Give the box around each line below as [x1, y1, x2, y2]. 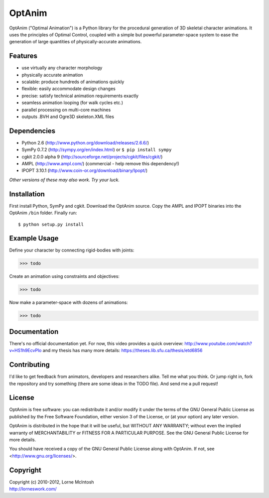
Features [9, 52, 37, 60]
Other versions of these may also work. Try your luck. [9, 177, 120, 183]
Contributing [9, 361, 50, 369]
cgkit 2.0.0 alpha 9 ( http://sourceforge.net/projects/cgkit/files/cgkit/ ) [21, 153, 163, 159]
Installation [9, 190, 45, 198]
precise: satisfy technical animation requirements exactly [21, 93, 139, 99]
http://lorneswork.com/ [9, 486, 57, 492]
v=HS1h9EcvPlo [9, 348, 42, 354]
